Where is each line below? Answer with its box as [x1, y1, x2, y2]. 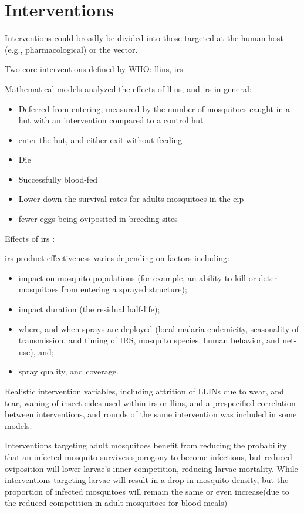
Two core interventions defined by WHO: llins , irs [5, 63, 183, 75]
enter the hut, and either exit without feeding [18, 133, 183, 146]
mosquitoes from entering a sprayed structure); [18, 283, 187, 295]
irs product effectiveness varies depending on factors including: [5, 252, 229, 264]
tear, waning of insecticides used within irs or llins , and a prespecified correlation [5, 396, 296, 409]
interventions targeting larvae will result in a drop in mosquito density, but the [5, 474, 289, 486]
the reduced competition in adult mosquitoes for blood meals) [5, 497, 228, 509]
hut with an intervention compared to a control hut [18, 114, 204, 126]
